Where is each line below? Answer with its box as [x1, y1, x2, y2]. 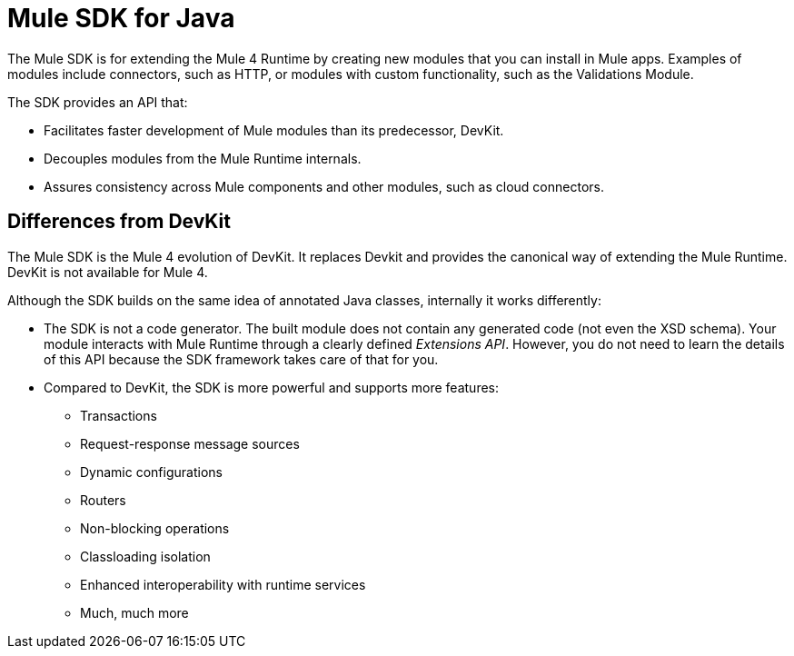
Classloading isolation [80, 548, 211, 564]
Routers [80, 492, 126, 508]
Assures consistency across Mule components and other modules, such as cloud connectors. [44, 178, 604, 194]
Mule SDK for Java [7, 3, 235, 34]
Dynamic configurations [80, 463, 223, 480]
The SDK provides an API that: [7, 94, 188, 110]
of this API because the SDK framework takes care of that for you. [44, 351, 439, 367]
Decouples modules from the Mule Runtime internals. [44, 150, 362, 166]
